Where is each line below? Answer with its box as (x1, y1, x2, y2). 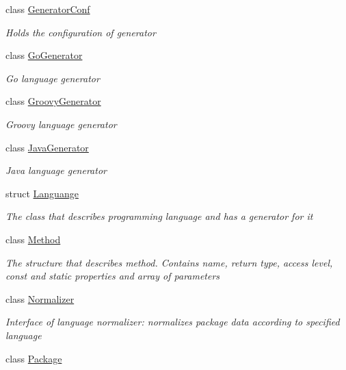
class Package (5, 351, 62, 365)
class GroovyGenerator (5, 94, 101, 108)
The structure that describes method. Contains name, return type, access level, (5, 255, 333, 269)
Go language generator (5, 71, 100, 85)
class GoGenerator (5, 48, 83, 62)
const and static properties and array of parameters (5, 269, 220, 283)
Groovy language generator (5, 116, 117, 131)
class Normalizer (5, 291, 75, 306)
